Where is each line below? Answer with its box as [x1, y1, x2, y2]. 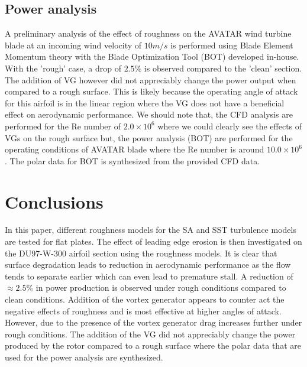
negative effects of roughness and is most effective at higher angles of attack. [5, 304, 282, 317]
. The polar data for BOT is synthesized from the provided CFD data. [5, 154, 260, 167]
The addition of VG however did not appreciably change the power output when [5, 73, 296, 86]
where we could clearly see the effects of [157, 119, 302, 132]
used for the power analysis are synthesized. [5, 350, 163, 363]
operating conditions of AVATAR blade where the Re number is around [5, 143, 264, 155]
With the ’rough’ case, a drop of [5, 61, 121, 74]
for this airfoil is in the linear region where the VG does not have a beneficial [5, 96, 285, 109]
